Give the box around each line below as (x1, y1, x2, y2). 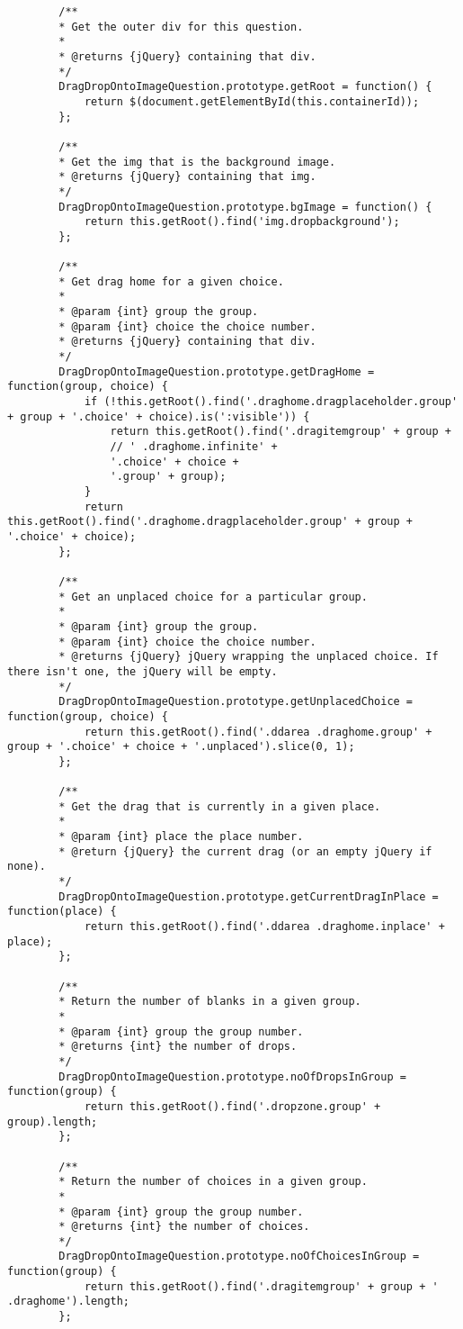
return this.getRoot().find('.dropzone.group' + (84, 1099, 381, 1113)
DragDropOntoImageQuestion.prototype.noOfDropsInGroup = (58, 1070, 406, 1083)
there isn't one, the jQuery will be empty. (7, 664, 278, 678)
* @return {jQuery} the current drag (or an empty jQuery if (58, 845, 432, 858)
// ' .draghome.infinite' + (110, 440, 278, 454)
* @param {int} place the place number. (58, 830, 304, 844)
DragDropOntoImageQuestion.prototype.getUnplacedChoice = (58, 695, 414, 709)
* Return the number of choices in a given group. (58, 1175, 368, 1189)
